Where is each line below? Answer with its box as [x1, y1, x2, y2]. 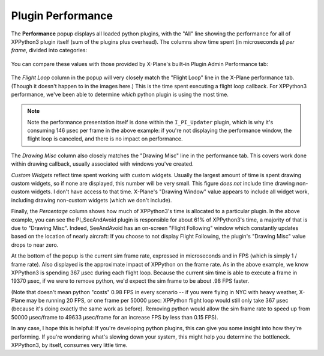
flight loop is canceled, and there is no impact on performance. [27, 135, 183, 142]
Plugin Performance [11, 9, 113, 22]
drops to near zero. [11, 241, 59, 249]
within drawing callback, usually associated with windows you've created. [11, 160, 194, 167]
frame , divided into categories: [11, 47, 88, 54]
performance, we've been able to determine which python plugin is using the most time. [11, 91, 229, 98]
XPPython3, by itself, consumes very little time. [11, 342, 128, 349]
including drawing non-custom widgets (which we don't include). [11, 196, 172, 204]
